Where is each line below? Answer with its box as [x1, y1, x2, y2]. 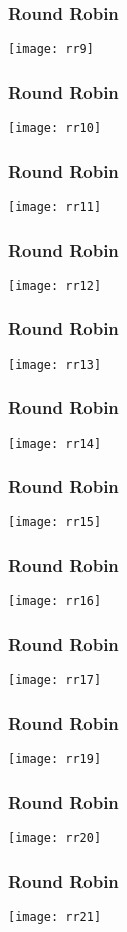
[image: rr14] [8, 436, 102, 451]
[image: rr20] [8, 830, 102, 845]
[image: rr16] [8, 594, 102, 609]
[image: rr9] [8, 42, 94, 57]
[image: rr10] [8, 121, 102, 136]
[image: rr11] [8, 199, 102, 214]
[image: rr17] [8, 673, 102, 688]
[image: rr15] [8, 515, 102, 530]
